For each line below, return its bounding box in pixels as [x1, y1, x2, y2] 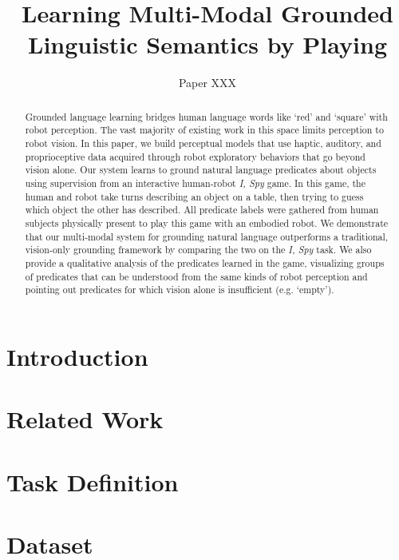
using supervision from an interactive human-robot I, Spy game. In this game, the [25, 176, 365, 189]
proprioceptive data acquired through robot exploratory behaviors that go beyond [25, 149, 365, 163]
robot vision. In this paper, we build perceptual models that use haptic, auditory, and [25, 137, 381, 150]
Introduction [6, 340, 148, 372]
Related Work [6, 403, 164, 435]
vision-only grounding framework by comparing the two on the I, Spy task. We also [25, 243, 372, 256]
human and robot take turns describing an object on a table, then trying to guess [25, 189, 364, 203]
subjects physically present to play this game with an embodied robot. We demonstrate [25, 216, 389, 229]
